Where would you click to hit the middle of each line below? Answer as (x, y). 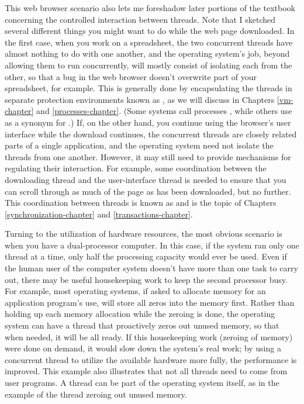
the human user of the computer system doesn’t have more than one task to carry (151, 268)
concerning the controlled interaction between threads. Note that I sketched (140, 19)
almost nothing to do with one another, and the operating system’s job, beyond (147, 53)
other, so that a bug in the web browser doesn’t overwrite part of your (131, 76)
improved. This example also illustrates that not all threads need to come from (146, 371)
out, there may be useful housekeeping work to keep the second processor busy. (146, 279)
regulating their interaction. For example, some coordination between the (136, 168)
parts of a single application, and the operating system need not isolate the (139, 145)
